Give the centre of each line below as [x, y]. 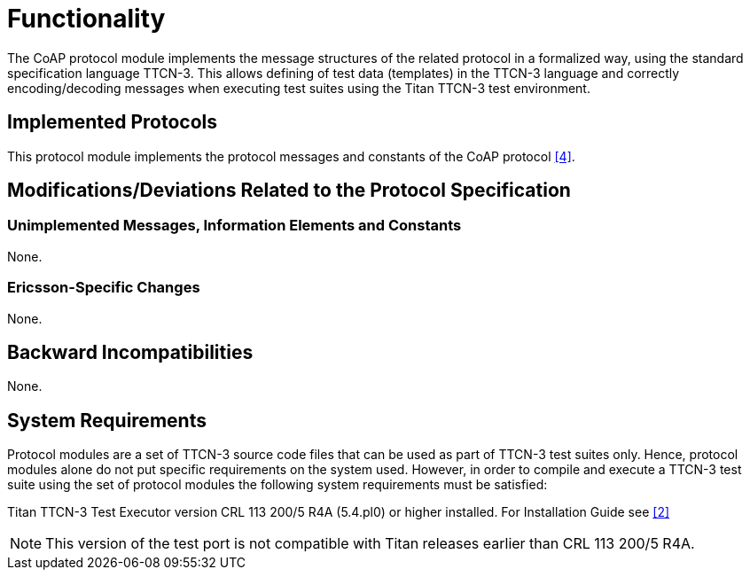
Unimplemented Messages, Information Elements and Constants [234, 226]
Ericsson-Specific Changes [104, 288]
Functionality [86, 19]
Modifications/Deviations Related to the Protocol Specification [289, 191]
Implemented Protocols [113, 122]
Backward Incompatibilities [130, 352]
